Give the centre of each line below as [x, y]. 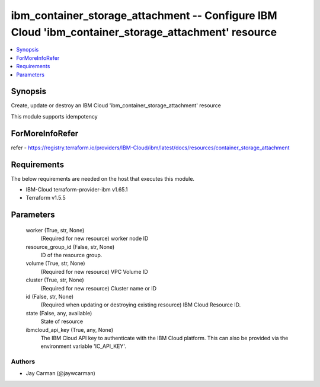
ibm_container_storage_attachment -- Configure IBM [144, 15]
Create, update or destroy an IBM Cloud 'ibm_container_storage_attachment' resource [116, 105]
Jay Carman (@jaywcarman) [61, 373]
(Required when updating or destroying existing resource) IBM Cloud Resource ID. [141, 305]
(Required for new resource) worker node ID [95, 239]
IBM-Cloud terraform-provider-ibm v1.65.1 [77, 190]
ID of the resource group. [71, 255]
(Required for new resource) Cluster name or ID [99, 288]
